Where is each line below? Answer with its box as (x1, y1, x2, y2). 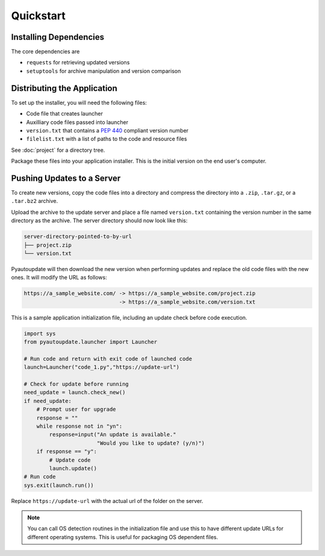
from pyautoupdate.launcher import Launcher (23, 339, 158, 346)
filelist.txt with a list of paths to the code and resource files (26, 136, 187, 143)
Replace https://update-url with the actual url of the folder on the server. (11, 497, 203, 504)
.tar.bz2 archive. (11, 198, 58, 205)
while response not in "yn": (36, 422, 123, 429)
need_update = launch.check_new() (23, 389, 126, 396)
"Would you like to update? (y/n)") (96, 440, 205, 446)
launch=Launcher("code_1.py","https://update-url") (23, 364, 180, 370)
